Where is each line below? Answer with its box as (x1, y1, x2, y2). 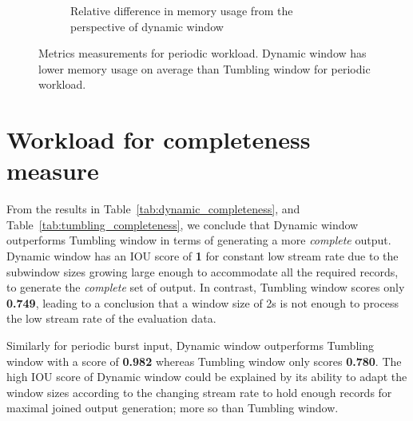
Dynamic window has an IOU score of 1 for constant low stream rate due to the (6, 248, 399, 264)
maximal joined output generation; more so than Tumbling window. (6, 399, 339, 416)
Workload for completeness (6, 123, 311, 156)
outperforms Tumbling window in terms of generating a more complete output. (6, 232, 391, 248)
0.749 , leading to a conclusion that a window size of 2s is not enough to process (6, 294, 399, 311)
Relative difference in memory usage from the (70, 2, 293, 18)
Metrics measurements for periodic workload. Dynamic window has (38, 45, 367, 62)
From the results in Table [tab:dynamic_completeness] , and (6, 201, 300, 217)
